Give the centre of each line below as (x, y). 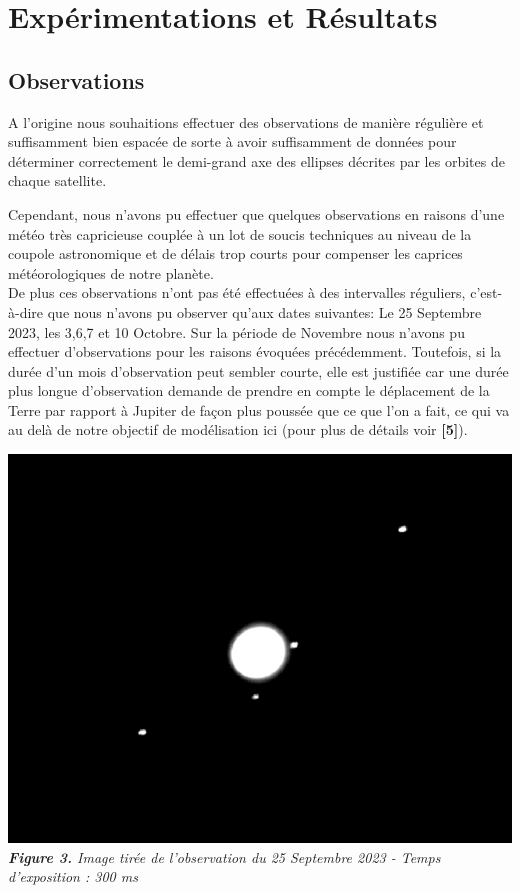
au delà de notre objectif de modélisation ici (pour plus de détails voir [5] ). (238, 429)
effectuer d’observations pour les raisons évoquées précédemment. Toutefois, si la (255, 351)
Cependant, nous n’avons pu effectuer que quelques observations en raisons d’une (256, 213)
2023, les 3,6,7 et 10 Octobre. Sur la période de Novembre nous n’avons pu (236, 331)
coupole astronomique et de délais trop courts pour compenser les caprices (235, 253)
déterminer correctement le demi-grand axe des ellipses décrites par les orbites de (256, 160)
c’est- (486, 292)
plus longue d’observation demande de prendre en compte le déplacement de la (249, 390)
